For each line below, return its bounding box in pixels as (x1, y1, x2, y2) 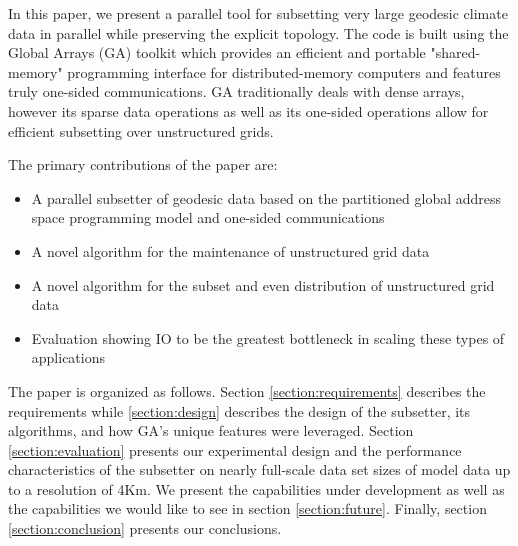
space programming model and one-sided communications (31, 207, 385, 228)
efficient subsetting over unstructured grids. (8, 120, 274, 141)
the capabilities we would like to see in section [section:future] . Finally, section (8, 498, 487, 519)
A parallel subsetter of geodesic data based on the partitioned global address (31, 187, 502, 208)
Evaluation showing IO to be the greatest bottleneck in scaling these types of (31, 327, 505, 348)
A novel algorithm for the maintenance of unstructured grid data (31, 240, 430, 261)
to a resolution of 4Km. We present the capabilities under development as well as (8, 478, 505, 499)
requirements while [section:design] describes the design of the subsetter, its (8, 400, 471, 421)
